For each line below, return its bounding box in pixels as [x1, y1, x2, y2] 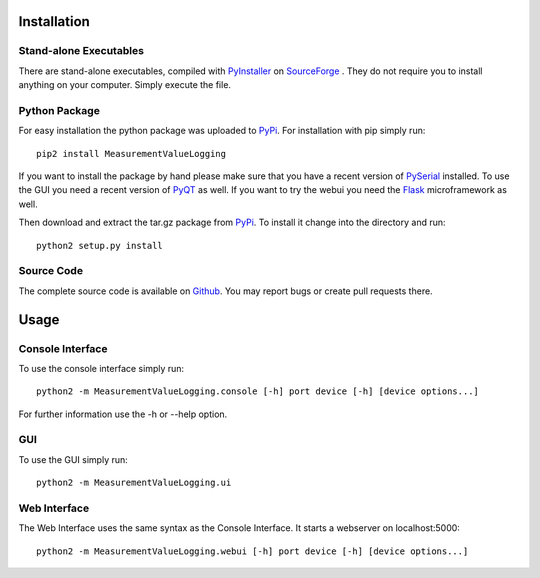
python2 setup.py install [36, 240, 164, 251]
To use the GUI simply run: [18, 453, 129, 465]
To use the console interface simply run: [18, 362, 185, 374]
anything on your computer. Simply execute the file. [18, 79, 232, 91]
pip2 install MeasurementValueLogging [36, 148, 227, 159]
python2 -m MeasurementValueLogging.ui [36, 477, 232, 489]
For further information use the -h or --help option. [18, 408, 228, 420]
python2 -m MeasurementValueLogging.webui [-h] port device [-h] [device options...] [36, 545, 469, 557]
